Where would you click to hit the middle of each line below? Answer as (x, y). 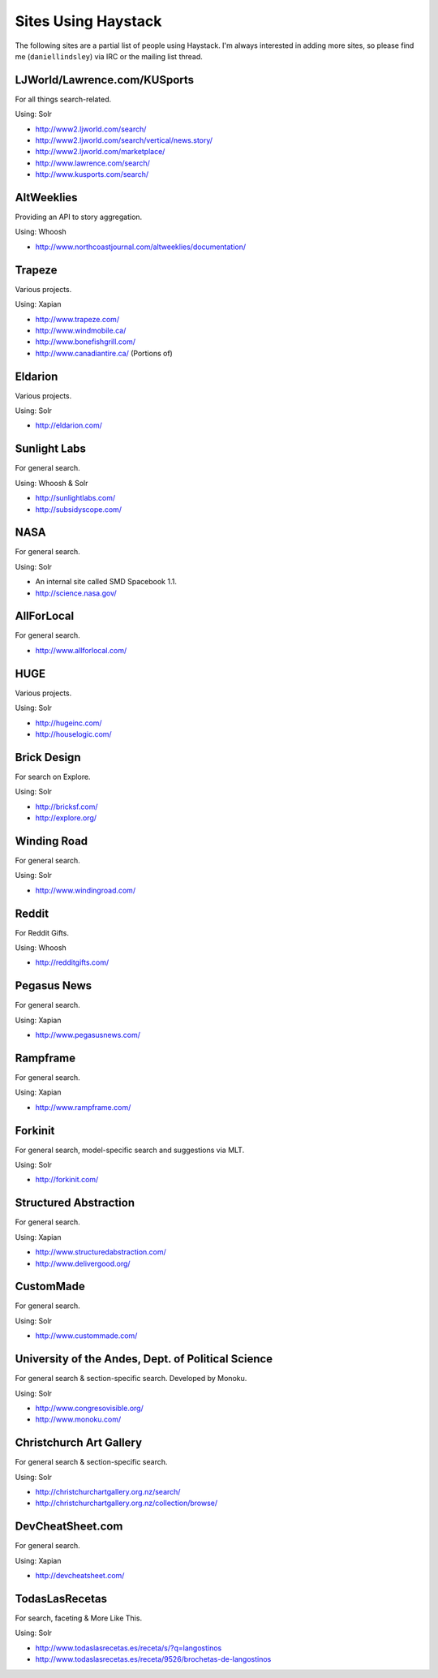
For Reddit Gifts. (42, 932)
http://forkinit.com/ (67, 1180)
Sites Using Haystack (88, 21)
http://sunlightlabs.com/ (75, 498)
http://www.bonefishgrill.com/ (86, 342)
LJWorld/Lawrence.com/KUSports (105, 80)
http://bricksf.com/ (67, 807)
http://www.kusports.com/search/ (92, 174)
